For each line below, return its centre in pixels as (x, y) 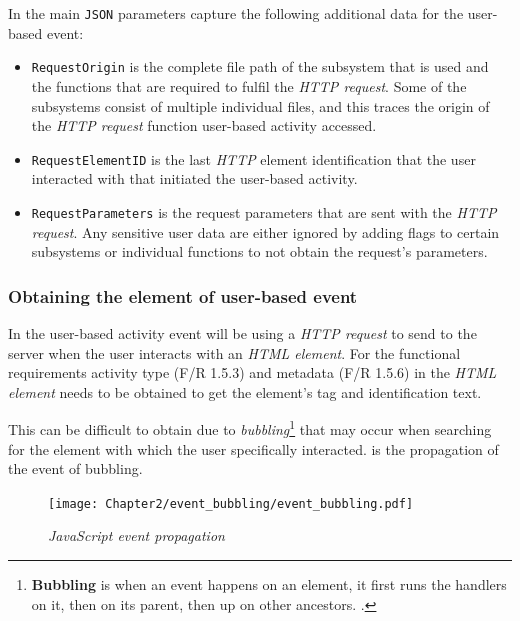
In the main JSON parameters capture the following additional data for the (236, 13)
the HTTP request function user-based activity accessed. (204, 125)
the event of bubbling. (75, 468)
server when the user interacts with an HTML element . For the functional (234, 352)
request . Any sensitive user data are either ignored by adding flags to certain (265, 231)
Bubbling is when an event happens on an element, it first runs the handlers (269, 584)
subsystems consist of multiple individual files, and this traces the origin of (260, 105)
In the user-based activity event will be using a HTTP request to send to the (242, 333)
